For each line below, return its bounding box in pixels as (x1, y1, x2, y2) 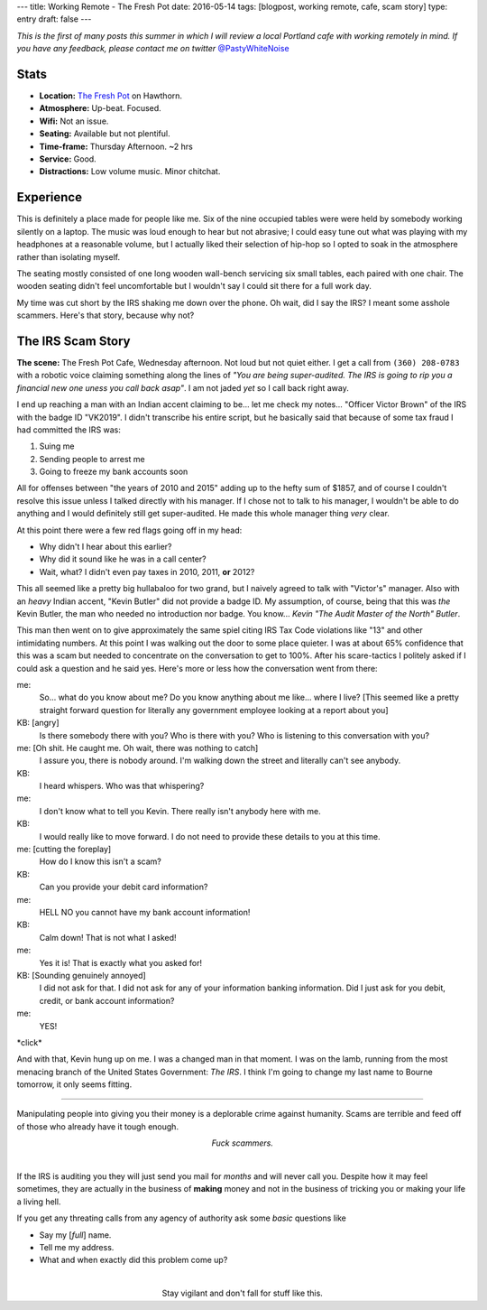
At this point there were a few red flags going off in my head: (16, 525, 243, 535)
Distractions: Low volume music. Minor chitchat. (39, 166, 221, 177)
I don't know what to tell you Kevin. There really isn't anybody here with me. (39, 805, 321, 816)
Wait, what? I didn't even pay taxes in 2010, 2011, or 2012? (39, 566, 255, 577)
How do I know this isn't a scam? (39, 856, 161, 867)
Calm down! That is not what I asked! (39, 932, 177, 943)
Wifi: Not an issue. (39, 116, 109, 126)
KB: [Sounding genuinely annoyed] (16, 970, 146, 980)
